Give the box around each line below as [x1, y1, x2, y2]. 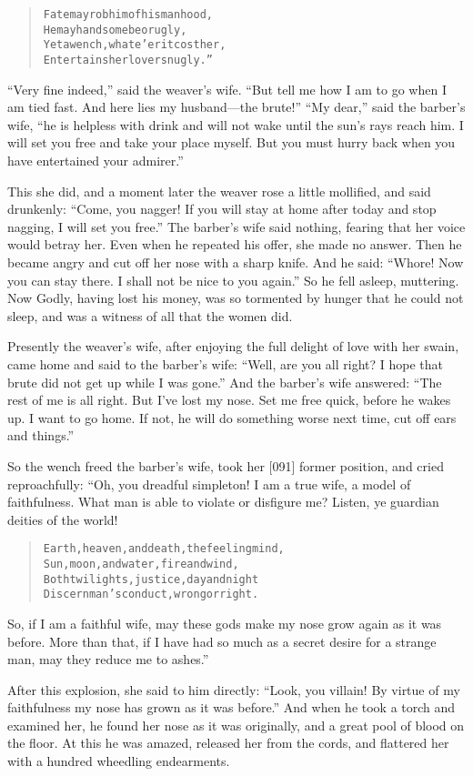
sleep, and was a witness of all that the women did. [7, 306, 293, 325]
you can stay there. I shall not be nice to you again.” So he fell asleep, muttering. [7, 270, 459, 289]
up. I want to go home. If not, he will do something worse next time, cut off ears [7, 408, 457, 427]
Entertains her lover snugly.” [43, 53, 213, 66]
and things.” [7, 426, 75, 445]
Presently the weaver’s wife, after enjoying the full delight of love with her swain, [7, 337, 459, 356]
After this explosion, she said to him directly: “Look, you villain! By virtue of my [7, 680, 460, 699]
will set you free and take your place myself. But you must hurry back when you [7, 133, 456, 152]
